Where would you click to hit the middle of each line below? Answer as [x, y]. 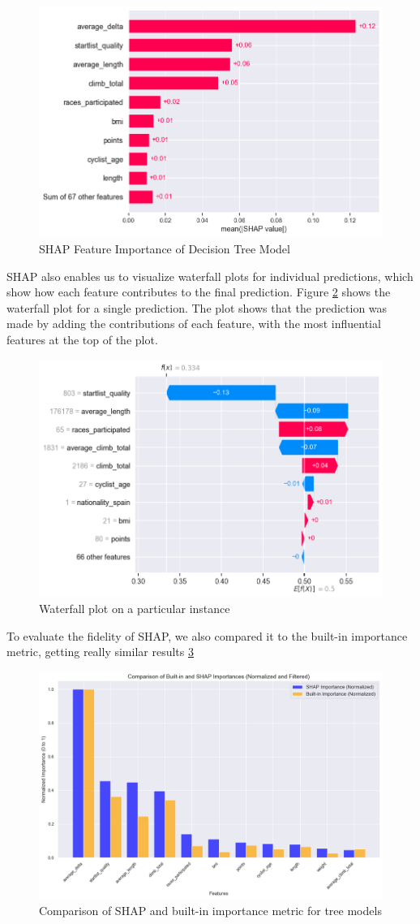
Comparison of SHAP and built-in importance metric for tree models [210, 911]
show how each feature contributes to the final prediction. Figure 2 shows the [199, 292]
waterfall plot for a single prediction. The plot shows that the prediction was [197, 307]
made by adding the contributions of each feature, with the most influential [194, 324]
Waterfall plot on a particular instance [135, 608]
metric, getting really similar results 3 [100, 652]
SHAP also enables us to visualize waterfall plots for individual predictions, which [210, 276]
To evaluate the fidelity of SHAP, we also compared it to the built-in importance [207, 635]
